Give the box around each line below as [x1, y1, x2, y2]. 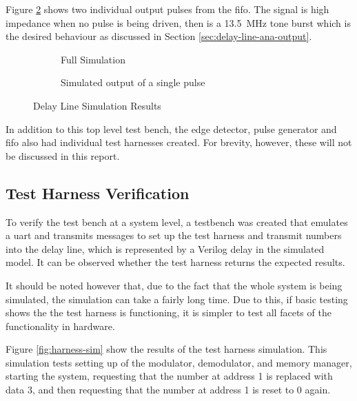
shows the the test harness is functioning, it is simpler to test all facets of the [6, 305, 331, 320]
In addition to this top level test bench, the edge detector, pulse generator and [6, 121, 337, 136]
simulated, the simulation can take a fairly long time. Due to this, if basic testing [6, 291, 348, 306]
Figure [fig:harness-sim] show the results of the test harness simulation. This [6, 342, 327, 356]
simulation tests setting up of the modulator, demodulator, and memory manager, [6, 355, 352, 369]
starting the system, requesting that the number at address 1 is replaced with [6, 369, 333, 383]
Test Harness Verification [6, 182, 190, 203]
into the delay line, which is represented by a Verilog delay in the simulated [6, 241, 325, 256]
